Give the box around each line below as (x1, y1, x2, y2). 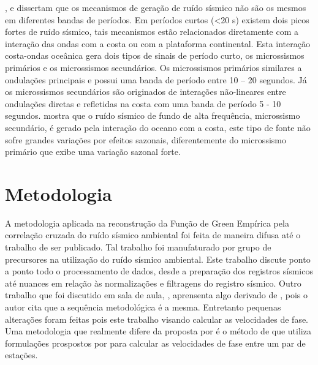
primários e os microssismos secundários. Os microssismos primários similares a (5, 61, 302, 73)
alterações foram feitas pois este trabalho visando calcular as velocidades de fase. (5, 312, 309, 325)
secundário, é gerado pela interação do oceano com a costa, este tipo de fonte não (5, 121, 311, 134)
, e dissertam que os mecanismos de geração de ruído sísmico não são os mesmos (5, 1, 306, 13)
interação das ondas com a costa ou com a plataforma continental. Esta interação (5, 37, 310, 50)
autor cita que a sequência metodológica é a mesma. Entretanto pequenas (5, 301, 281, 313)
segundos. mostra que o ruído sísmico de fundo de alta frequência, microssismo (5, 109, 300, 122)
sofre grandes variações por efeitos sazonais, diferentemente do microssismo (5, 133, 286, 146)
